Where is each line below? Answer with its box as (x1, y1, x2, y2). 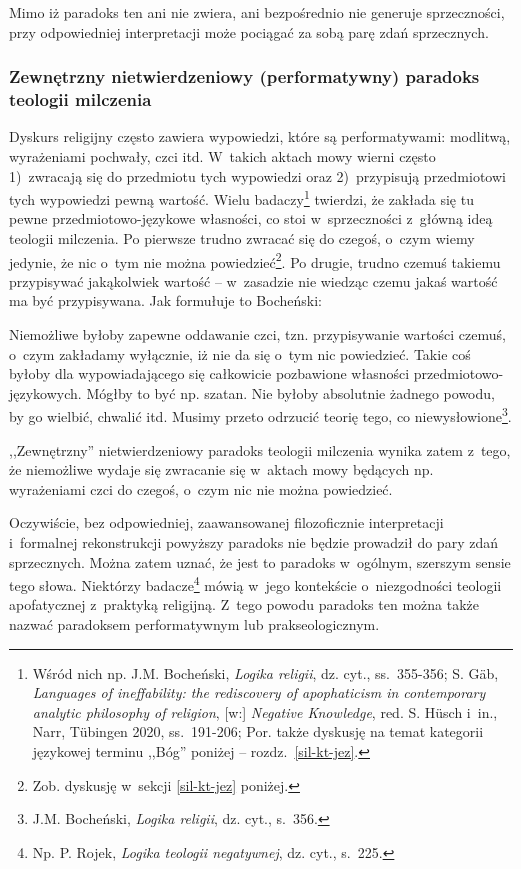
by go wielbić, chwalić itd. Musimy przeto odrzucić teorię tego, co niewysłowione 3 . (9, 403, 512, 427)
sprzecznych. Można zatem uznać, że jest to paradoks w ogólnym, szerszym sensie (9, 551, 511, 572)
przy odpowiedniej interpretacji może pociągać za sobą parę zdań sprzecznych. (9, 21, 489, 42)
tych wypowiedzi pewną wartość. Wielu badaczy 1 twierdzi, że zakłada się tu (9, 186, 474, 209)
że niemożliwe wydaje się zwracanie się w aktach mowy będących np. (9, 459, 434, 480)
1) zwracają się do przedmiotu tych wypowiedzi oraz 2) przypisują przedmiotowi (9, 165, 506, 186)
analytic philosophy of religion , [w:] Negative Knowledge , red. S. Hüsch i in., (32, 701, 498, 722)
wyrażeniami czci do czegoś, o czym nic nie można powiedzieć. (9, 478, 393, 499)
